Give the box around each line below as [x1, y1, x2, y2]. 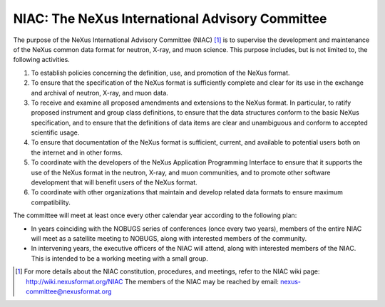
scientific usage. [31, 128, 80, 137]
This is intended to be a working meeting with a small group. [31, 254, 208, 263]
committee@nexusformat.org [26, 287, 112, 296]
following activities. [13, 56, 71, 64]
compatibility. [31, 198, 71, 207]
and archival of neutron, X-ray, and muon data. [31, 88, 169, 97]
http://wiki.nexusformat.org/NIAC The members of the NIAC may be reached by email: [26, 277, 279, 286]
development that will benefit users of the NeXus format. [31, 178, 197, 187]
